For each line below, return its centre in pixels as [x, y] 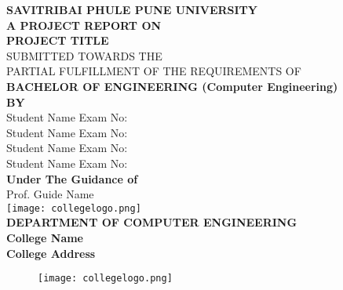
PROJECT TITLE [58, 40]
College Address [51, 253]
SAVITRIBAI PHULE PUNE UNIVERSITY [132, 9]
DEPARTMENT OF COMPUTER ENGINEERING [152, 222]
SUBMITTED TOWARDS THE [84, 55]
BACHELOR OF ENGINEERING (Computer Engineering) [172, 86]
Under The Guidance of [72, 178]
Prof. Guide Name [50, 194]
